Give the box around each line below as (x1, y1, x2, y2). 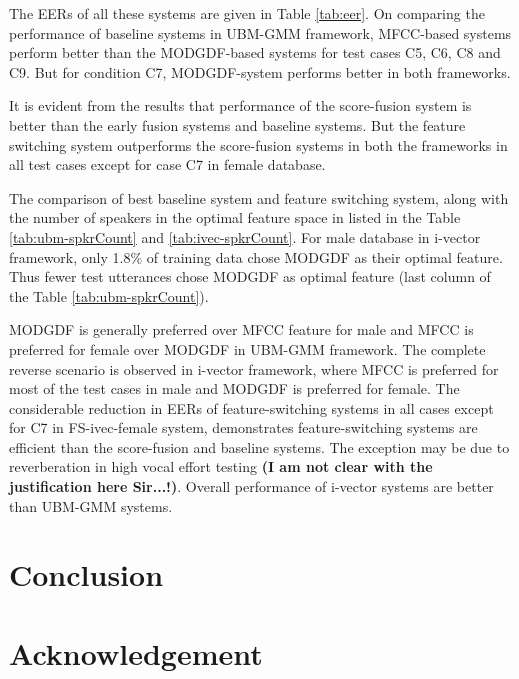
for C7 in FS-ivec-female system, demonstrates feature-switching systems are (9, 417, 478, 438)
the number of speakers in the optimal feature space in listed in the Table (9, 207, 461, 228)
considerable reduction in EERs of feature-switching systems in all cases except (9, 397, 494, 418)
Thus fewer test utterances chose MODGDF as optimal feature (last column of (9, 266, 491, 287)
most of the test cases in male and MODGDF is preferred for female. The (9, 378, 460, 399)
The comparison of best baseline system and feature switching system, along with (9, 187, 509, 208)
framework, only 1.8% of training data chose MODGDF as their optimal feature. (9, 246, 503, 267)
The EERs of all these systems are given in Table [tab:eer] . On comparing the (9, 3, 485, 23)
